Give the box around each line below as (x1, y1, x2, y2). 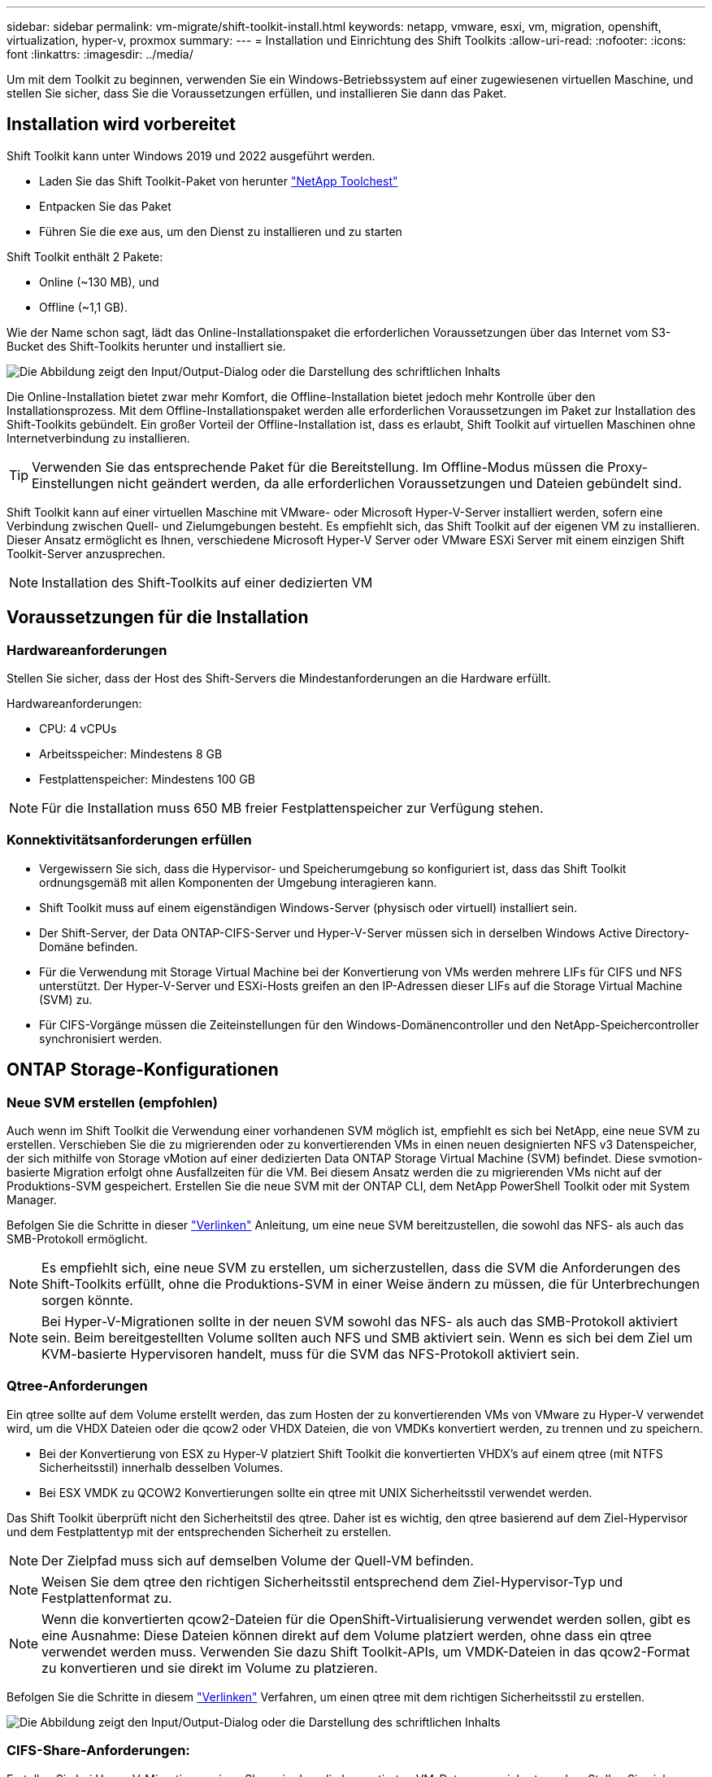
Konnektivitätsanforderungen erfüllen (7, 832, 252, 849)
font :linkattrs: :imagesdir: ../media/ (7, 47, 193, 61)
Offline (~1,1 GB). (39, 299, 128, 314)
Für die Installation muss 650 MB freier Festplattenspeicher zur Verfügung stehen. (41, 800, 544, 817)
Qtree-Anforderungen (7, 1378, 148, 1395)
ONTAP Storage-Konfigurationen (7, 1059, 279, 1081)
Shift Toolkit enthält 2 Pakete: (7, 249, 163, 264)
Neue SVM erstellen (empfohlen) (7, 1094, 218, 1111)
